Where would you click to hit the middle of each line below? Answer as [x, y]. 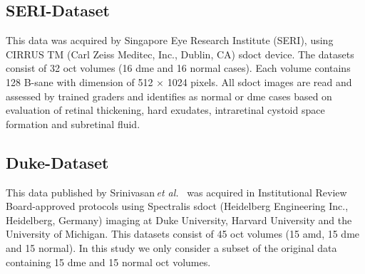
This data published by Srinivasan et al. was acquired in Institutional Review [176, 192]
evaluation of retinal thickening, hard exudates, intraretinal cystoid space [165, 110]
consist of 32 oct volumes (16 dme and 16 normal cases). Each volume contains [178, 68]
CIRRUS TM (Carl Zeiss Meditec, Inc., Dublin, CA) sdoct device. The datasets [180, 54]
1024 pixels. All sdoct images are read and [259, 81]
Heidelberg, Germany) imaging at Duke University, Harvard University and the [179, 220]
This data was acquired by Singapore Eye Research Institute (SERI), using [170, 40]
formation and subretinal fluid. [73, 123]
